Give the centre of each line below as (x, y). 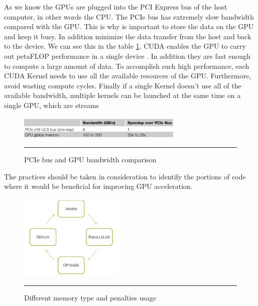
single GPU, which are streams (51, 105)
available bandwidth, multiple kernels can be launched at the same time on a (122, 95)
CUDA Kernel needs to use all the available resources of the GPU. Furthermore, (127, 76)
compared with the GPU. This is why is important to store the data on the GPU (129, 26)
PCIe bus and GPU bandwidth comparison (90, 160)
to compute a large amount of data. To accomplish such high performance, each (127, 66)
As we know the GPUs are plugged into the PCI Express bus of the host (116, 7)
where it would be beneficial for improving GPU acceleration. (98, 186)
